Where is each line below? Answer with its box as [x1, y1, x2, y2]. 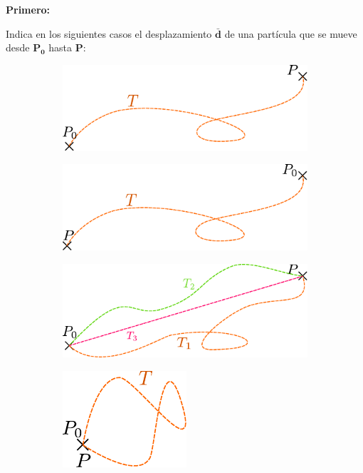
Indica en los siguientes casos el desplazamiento [6, 26, 212, 41]
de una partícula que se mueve [224, 26, 357, 41]
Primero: [6, 2, 51, 16]
